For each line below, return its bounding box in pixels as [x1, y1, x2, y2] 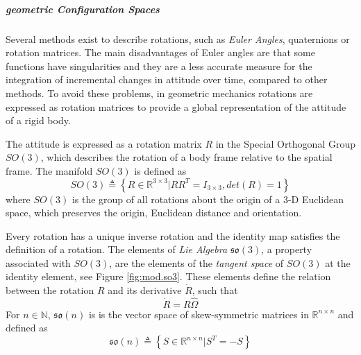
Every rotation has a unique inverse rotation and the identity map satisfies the [6, 228, 340, 243]
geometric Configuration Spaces [6, 1, 160, 16]
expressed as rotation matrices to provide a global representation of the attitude [6, 99, 346, 114]
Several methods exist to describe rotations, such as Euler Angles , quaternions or [6, 31, 350, 46]
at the [325, 255, 351, 270]
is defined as [134, 163, 187, 177]
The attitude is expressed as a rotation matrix [6, 136, 202, 150]
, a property [261, 242, 312, 257]
